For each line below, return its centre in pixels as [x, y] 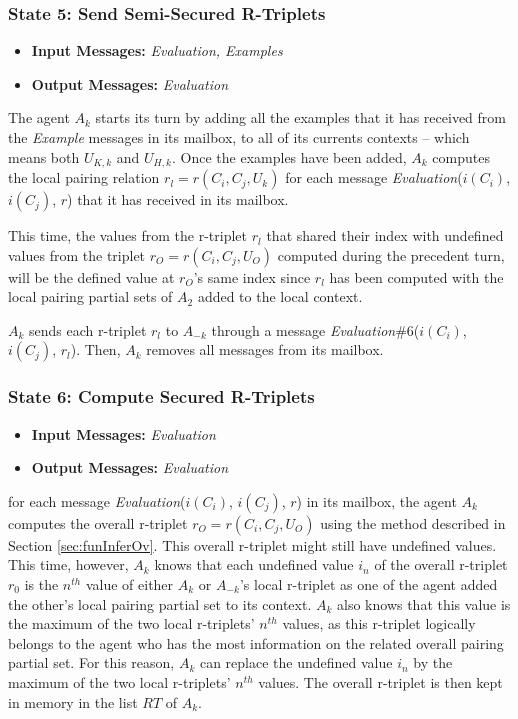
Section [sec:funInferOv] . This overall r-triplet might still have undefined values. [252, 544]
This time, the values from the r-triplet [128, 235]
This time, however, [68, 564]
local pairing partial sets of [90, 296]
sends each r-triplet [88, 329]
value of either [129, 584]
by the [433, 662]
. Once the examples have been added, [289, 156]
